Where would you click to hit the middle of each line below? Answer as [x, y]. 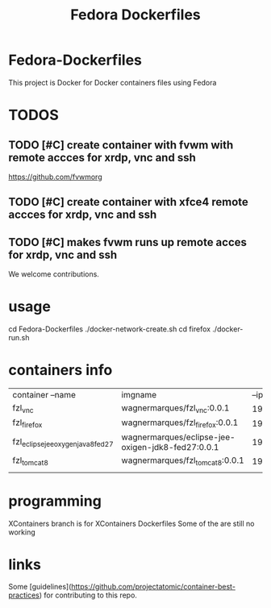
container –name [44, 395]
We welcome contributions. [54, 274]
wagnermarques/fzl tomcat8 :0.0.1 [183, 461]
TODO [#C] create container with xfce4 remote [128, 202]
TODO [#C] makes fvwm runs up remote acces [128, 242]
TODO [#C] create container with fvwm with [121, 145]
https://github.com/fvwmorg [55, 177]
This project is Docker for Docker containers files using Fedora [113, 82]
